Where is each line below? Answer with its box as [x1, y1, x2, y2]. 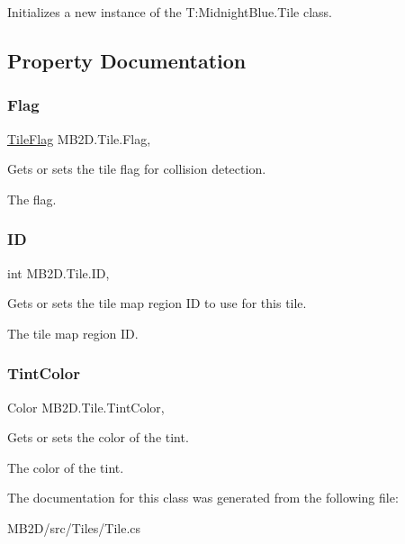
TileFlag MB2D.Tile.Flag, [7, 129, 151, 148]
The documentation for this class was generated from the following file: [7, 488, 399, 507]
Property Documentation [7, 46, 247, 74]
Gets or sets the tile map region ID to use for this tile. [7, 294, 307, 313]
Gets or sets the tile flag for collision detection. [7, 159, 266, 178]
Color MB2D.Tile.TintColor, [7, 397, 165, 416]
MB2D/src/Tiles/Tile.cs [7, 518, 141, 537]
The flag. [7, 189, 57, 208]
